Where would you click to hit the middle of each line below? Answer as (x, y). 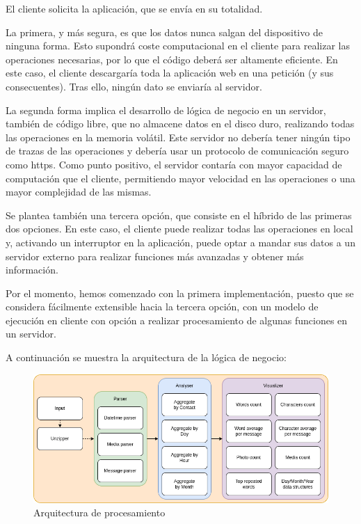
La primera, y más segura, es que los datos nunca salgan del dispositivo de (164, 32)
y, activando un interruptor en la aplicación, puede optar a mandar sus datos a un (180, 242)
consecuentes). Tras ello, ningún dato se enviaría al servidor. (134, 86)
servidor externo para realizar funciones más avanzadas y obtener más (155, 256)
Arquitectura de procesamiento (99, 513)
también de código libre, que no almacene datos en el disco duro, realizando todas (180, 124)
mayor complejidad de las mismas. (79, 192)
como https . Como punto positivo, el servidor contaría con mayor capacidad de (174, 164)
